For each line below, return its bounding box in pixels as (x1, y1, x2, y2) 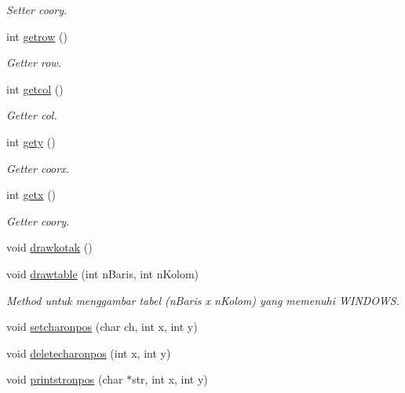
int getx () (6, 186, 57, 203)
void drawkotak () (6, 239, 93, 255)
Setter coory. (6, 2, 67, 17)
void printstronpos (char (6, 371, 123, 387)
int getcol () (6, 80, 64, 97)
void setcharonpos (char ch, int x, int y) (6, 318, 198, 335)
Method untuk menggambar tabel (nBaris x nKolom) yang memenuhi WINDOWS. (6, 292, 400, 308)
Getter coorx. (6, 160, 69, 176)
